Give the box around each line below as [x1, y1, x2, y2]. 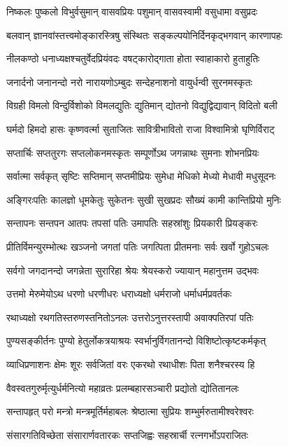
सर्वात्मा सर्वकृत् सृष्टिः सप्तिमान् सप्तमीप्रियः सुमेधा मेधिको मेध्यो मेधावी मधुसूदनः [6, 169, 276, 183]
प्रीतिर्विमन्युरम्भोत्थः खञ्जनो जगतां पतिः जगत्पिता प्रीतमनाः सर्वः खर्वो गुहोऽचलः [6, 239, 269, 253]
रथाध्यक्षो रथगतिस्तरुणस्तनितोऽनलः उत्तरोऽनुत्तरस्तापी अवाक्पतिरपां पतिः [6, 309, 254, 324]
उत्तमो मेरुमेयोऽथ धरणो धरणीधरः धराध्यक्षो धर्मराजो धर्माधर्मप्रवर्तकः [6, 286, 232, 301]
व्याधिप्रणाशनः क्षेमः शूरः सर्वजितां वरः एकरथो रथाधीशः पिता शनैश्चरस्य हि [6, 356, 255, 371]
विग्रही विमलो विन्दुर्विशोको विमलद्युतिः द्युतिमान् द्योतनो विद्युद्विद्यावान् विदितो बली [6, 98, 278, 113]
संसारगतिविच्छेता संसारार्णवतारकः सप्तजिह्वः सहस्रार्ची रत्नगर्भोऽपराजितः [6, 427, 248, 442]
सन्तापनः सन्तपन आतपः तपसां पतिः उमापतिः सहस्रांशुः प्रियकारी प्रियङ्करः [6, 216, 258, 230]
